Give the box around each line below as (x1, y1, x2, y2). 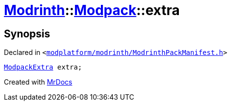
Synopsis (4, 27, 50, 40)
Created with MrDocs (4, 78, 73, 87)
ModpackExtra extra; (4, 63, 82, 71)
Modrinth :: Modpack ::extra (4, 2, 180, 18)
